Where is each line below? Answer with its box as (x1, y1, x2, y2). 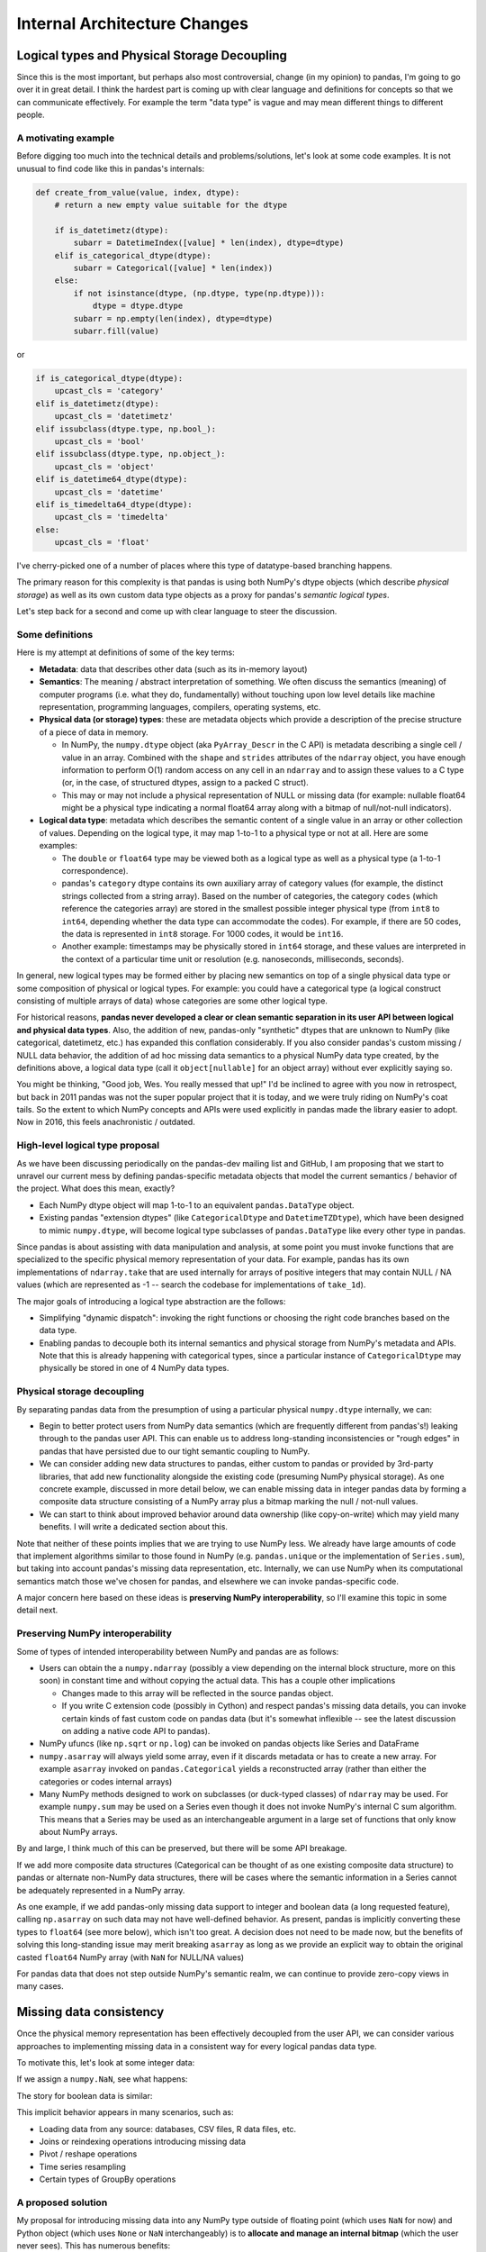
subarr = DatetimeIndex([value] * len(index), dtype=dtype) (73, 238, 345, 248)
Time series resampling (39, 2161, 126, 2172)
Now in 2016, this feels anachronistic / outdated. (16, 1117, 195, 1128)
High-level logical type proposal (16, 1140, 160, 1152)
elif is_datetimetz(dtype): (35, 398, 159, 409)
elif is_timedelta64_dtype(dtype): (35, 499, 193, 509)
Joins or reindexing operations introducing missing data (39, 2136, 247, 2147)
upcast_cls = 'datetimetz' (54, 411, 175, 422)
